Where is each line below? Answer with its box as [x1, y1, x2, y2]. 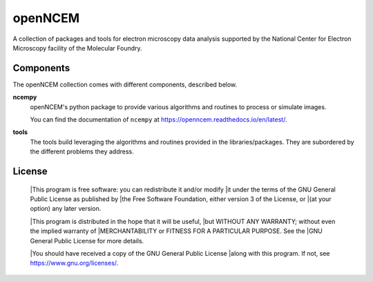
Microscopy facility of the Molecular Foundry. [12, 44, 142, 52]
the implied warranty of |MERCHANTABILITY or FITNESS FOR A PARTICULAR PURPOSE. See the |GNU [30, 227, 323, 235]
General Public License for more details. [30, 236, 144, 245]
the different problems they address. [30, 147, 134, 156]
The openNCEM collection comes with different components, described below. [12, 80, 238, 88]
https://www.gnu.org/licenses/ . [30, 259, 119, 267]
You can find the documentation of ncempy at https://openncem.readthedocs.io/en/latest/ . [30, 115, 287, 124]
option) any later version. [30, 205, 102, 213]
